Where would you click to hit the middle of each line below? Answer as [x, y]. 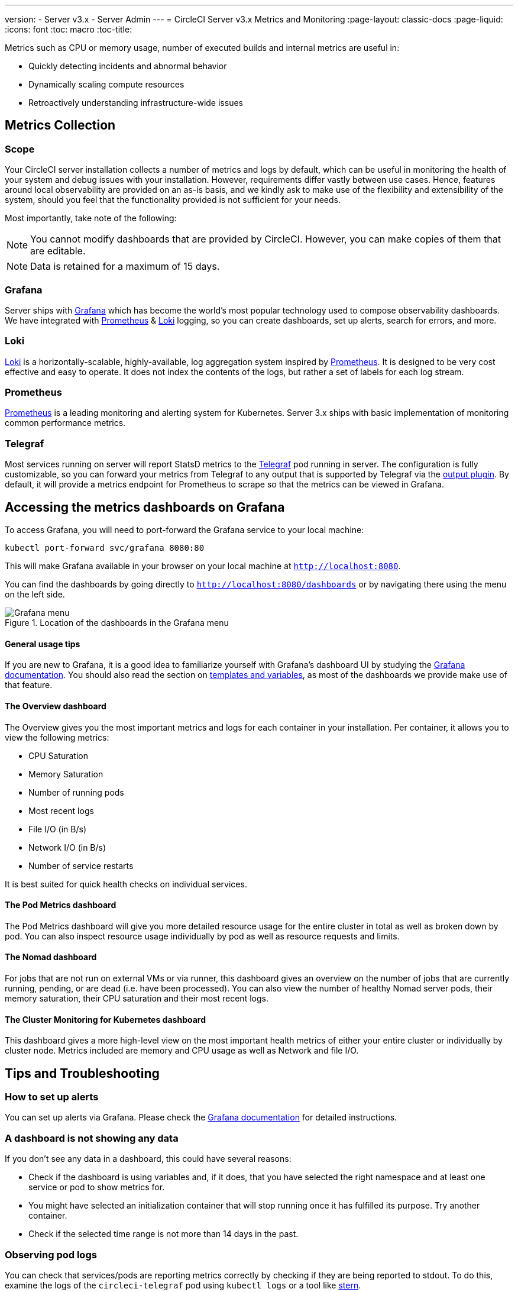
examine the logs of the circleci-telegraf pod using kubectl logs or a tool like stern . [183, 1285]
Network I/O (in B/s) [67, 847]
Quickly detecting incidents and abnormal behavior [128, 66]
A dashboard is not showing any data [92, 1138]
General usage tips [43, 644]
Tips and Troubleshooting [82, 1073]
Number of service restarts [81, 865]
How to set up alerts [52, 1097]
